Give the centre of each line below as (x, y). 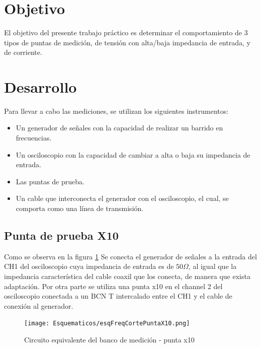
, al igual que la (212, 266)
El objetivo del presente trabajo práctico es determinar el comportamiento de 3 (126, 32)
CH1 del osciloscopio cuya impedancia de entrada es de (89, 266)
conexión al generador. (39, 305)
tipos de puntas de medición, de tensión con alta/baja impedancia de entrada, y (127, 42)
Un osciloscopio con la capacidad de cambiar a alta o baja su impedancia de (133, 154)
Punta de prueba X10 (61, 235)
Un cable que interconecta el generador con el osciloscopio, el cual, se (122, 198)
